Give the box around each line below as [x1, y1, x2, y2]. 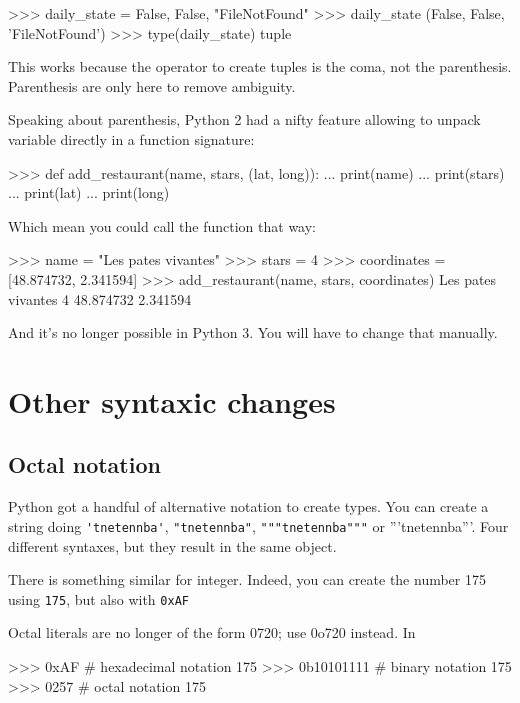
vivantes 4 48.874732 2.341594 [8, 288, 192, 309]
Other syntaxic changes [8, 380, 336, 421]
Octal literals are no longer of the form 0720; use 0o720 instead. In [8, 622, 416, 643]
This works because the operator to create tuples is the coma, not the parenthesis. [8, 56, 512, 77]
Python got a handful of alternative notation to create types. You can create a [8, 496, 489, 517]
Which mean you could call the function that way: [8, 215, 317, 236]
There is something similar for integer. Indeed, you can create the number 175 [8, 569, 486, 590]
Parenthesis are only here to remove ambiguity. [8, 75, 296, 96]
